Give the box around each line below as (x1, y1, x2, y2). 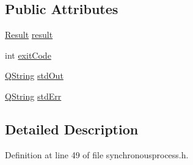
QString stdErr (5, 89, 62, 102)
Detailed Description (5, 119, 139, 138)
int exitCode (5, 48, 51, 61)
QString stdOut (5, 69, 64, 82)
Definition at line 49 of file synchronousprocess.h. (5, 148, 189, 161)
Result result (5, 28, 53, 41)
